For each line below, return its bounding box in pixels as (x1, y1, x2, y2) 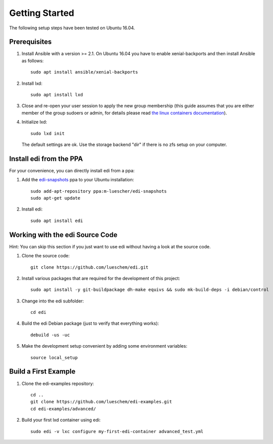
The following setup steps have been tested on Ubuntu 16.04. (9, 25, 135, 31)
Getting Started (9, 7, 75, 18)
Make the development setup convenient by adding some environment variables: (21, 343, 187, 349)
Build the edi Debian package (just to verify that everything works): (21, 320, 159, 326)
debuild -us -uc (30, 332, 70, 338)
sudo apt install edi (30, 218, 83, 223)
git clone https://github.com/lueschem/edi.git (30, 264, 149, 270)
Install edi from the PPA (9, 154, 83, 163)
